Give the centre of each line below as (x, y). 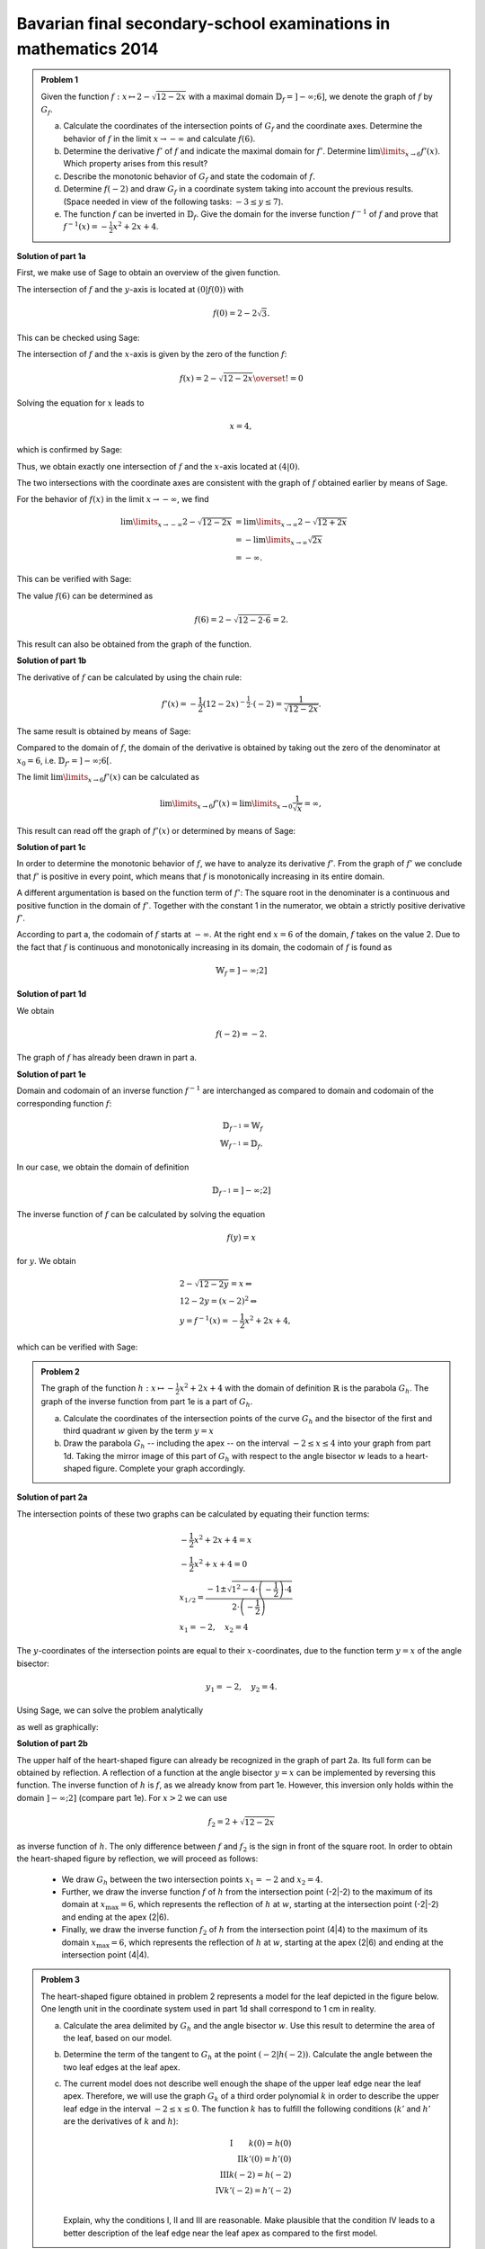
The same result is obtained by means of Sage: (104, 731)
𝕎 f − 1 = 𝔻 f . (242, 1144)
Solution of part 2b (53, 1743)
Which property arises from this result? (136, 164)
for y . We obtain (46, 1261)
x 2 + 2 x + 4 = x (223, 1539)
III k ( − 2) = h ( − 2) (256, 2175)
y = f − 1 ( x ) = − (209, 1320)
